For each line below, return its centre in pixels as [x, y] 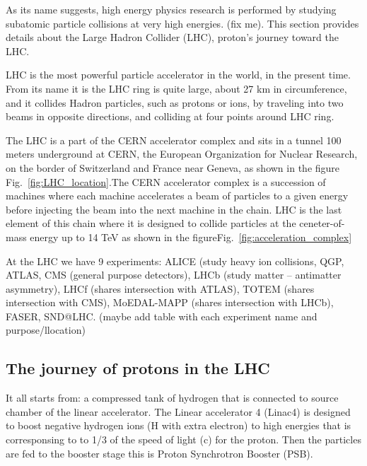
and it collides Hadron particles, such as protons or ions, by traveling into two [175, 102]
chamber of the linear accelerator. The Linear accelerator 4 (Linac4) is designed [178, 411]
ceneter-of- [322, 223]
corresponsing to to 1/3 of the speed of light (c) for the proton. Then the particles [183, 439]
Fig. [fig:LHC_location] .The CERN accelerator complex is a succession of [166, 181]
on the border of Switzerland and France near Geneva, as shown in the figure [173, 167]
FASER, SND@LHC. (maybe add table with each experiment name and [162, 316]
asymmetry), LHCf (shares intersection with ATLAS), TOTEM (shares [160, 288]
